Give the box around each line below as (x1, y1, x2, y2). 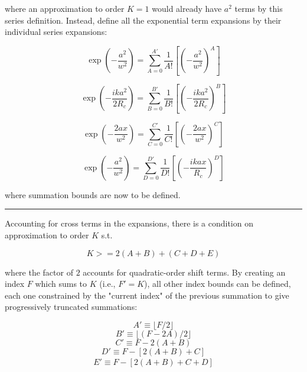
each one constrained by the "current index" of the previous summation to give (5, 289, 289, 301)
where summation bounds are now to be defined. (5, 188, 181, 200)
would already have (152, 2, 222, 14)
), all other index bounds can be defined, (144, 277, 291, 290)
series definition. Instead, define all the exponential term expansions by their (5, 14, 282, 26)
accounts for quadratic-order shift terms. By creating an (83, 266, 286, 278)
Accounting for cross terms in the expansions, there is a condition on (5, 217, 253, 229)
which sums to (35, 277, 87, 290)
